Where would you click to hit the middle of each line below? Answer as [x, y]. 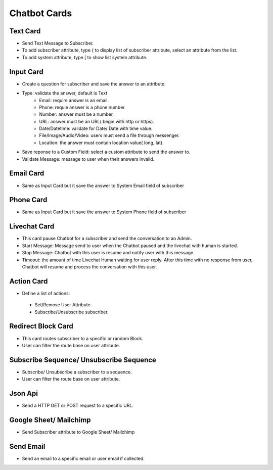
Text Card [25, 31]
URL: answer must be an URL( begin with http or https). [97, 121]
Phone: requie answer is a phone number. [82, 107]
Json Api [24, 393]
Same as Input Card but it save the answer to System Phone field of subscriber [104, 212]
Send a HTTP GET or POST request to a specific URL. [78, 406]
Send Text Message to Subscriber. [58, 43]
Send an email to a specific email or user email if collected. [83, 458]
